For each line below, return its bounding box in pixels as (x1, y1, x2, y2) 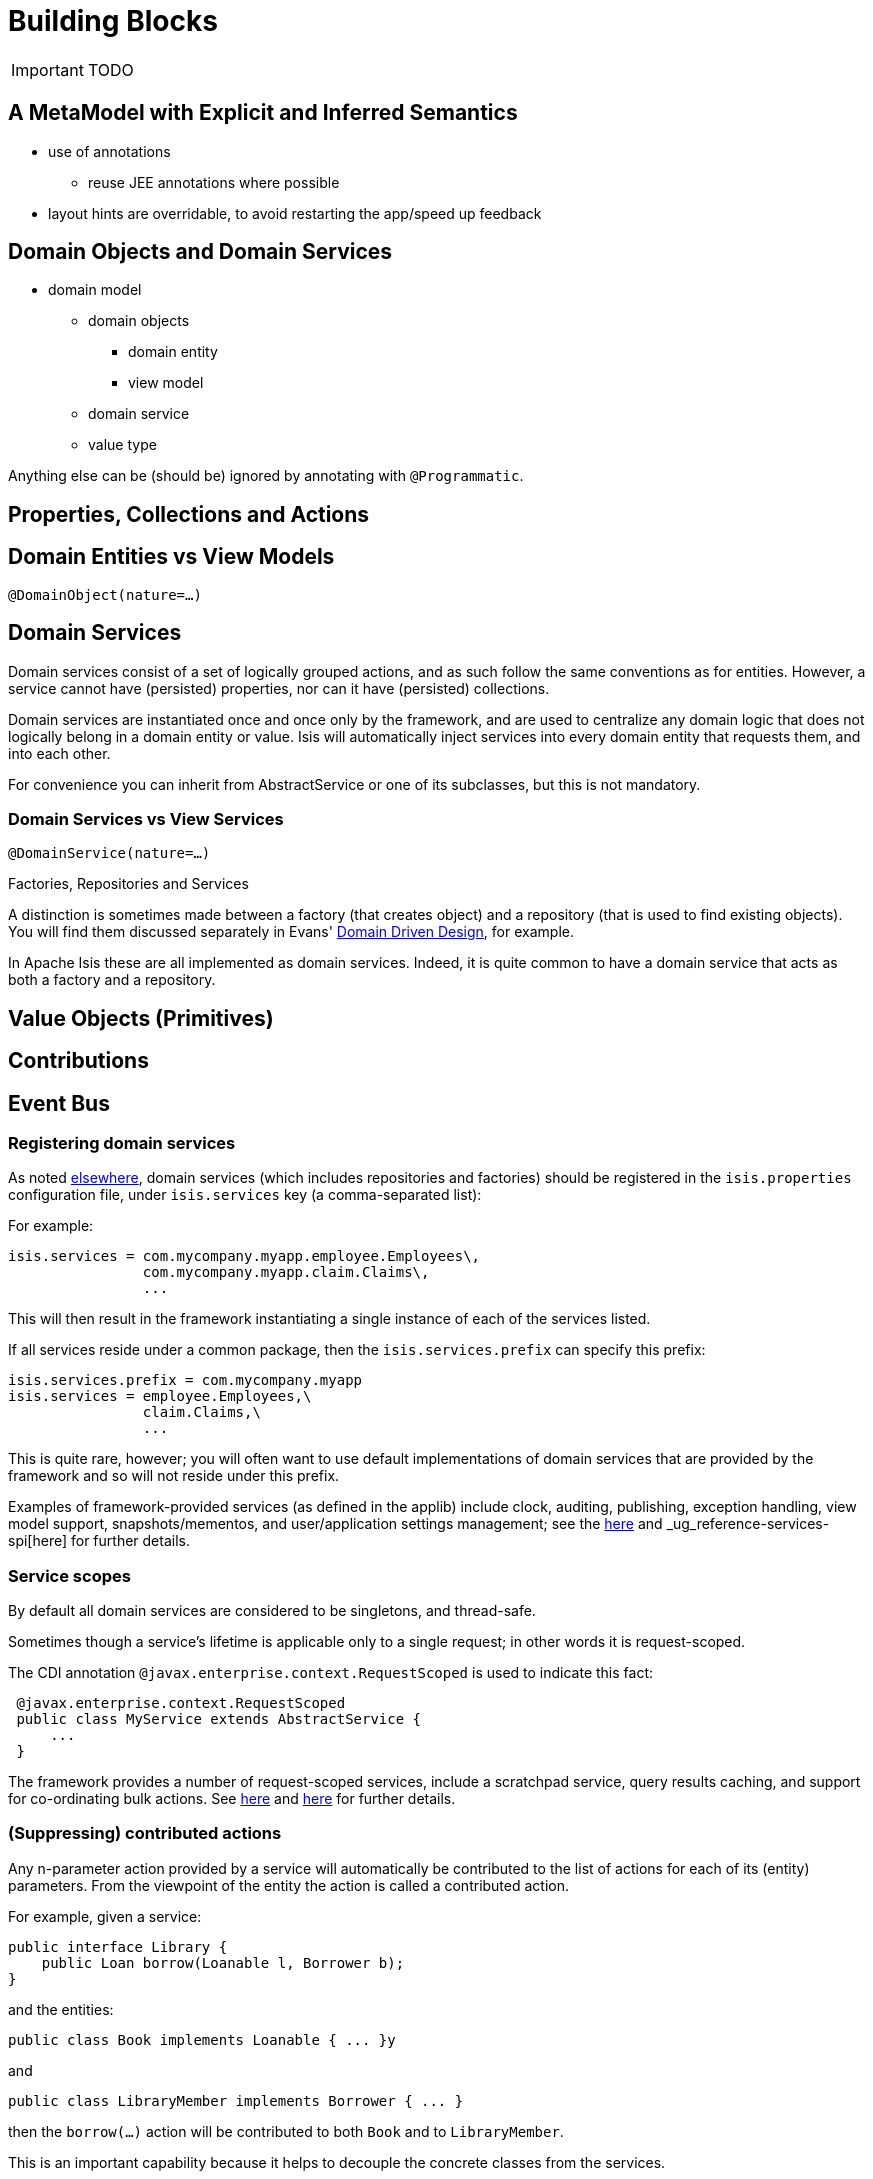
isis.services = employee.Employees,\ (8, 1388, 312, 1405)
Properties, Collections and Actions (8, 501, 370, 527)
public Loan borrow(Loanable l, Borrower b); (41, 1954, 405, 1971)
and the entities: (8, 2000, 114, 2018)
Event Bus (8, 1090, 110, 1116)
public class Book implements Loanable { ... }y (8, 2031, 396, 2048)
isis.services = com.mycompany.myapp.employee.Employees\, (8, 1248, 481, 1265)
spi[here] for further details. (8, 1532, 190, 1550)
